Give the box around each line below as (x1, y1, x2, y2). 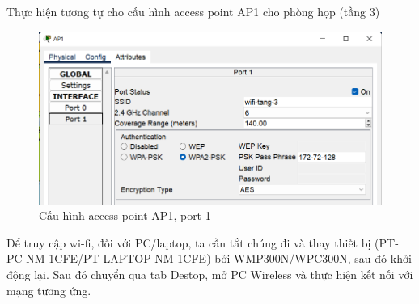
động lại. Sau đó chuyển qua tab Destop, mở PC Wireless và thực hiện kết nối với (6, 265, 413, 282)
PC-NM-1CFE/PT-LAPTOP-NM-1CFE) (6, 250, 211, 267)
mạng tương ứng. (6, 281, 91, 298)
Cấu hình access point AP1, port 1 (39, 207, 211, 224)
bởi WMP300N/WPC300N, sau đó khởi (214, 250, 412, 267)
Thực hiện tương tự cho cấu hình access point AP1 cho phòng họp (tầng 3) (6, 3, 380, 19)
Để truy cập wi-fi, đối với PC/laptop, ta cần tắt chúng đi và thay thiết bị (6, 234, 371, 251)
